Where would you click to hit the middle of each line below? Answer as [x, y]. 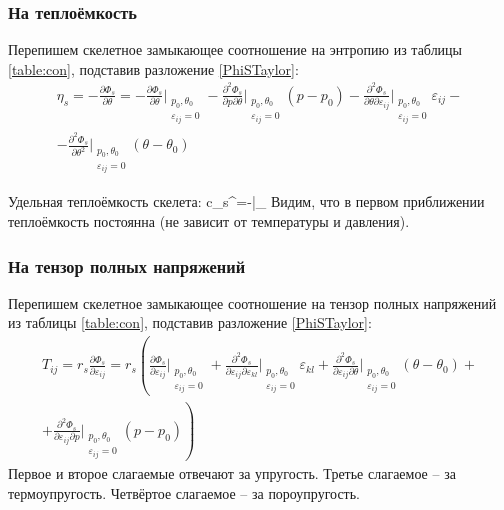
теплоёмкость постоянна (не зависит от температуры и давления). [209, 221]
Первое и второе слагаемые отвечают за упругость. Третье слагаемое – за [232, 473]
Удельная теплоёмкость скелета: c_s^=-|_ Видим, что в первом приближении [246, 201]
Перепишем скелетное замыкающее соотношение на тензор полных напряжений [252, 302]
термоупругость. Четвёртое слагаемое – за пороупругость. [184, 492]
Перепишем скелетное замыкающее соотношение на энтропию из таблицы [235, 49]
